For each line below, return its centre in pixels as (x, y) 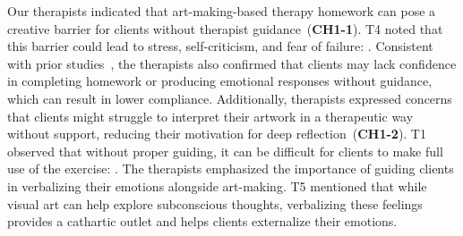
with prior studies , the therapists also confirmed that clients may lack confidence (232, 63)
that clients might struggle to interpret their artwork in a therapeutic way (210, 116)
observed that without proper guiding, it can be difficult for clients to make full (225, 151)
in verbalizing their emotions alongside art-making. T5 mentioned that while (217, 185)
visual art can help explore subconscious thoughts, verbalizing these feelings (215, 203)
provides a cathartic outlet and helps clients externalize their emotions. (202, 221)
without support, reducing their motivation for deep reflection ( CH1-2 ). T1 (217, 134)
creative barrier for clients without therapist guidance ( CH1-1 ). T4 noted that (225, 28)
